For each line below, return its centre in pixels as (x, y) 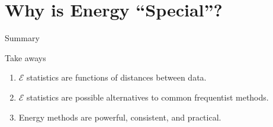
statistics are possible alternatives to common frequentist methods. (148, 97)
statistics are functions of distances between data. (117, 77)
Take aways (25, 57)
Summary (22, 38)
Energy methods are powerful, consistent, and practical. (120, 117)
